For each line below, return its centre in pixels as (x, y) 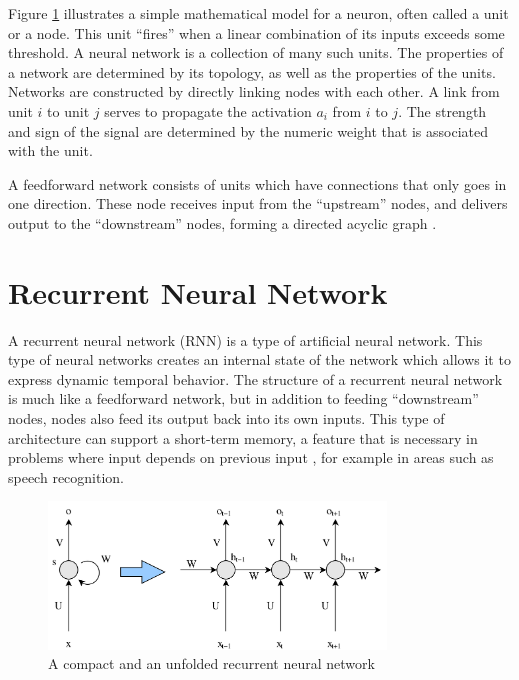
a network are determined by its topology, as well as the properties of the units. (252, 71)
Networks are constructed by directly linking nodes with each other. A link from (254, 91)
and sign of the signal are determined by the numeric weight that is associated (248, 130)
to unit (68, 110)
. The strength (442, 110)
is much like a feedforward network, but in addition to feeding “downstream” (243, 398)
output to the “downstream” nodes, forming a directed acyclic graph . (222, 222)
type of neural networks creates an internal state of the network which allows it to (259, 359)
